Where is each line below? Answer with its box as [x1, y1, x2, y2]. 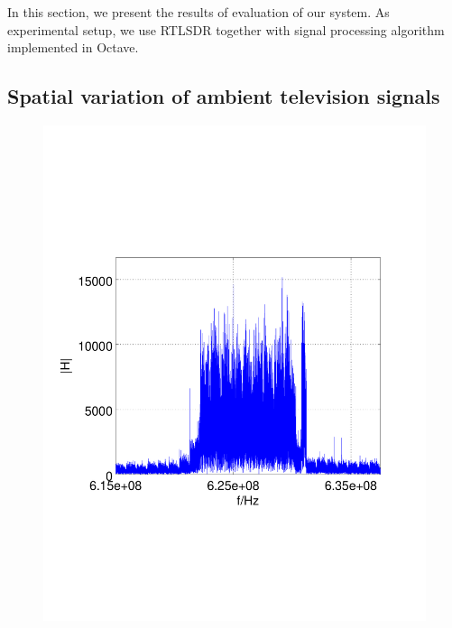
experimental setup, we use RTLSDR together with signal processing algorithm [7, 20, 445, 39]
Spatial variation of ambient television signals [7, 82, 440, 110]
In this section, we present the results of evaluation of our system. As [7, 3, 390, 21]
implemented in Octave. [7, 38, 139, 57]
